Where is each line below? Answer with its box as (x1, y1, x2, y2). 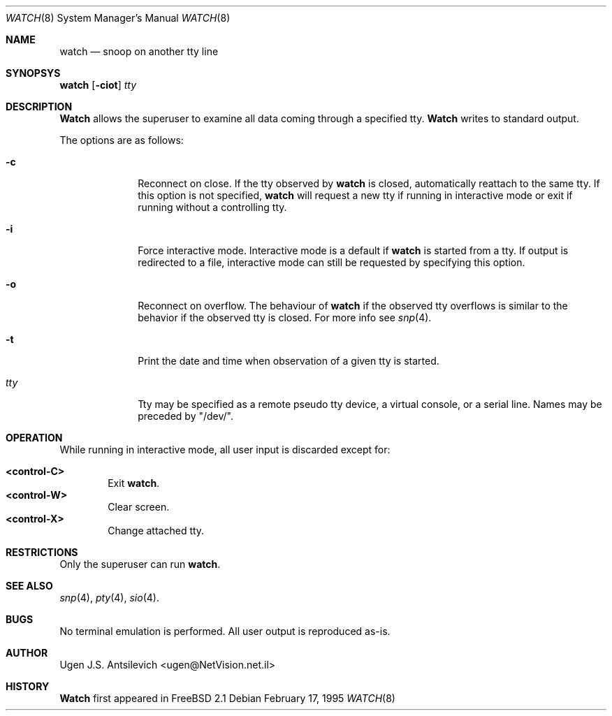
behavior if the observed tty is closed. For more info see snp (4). (138, 312, 432, 323)
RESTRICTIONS (6, 546, 78, 558)
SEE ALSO (6, 580, 53, 592)
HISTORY (6, 680, 50, 692)
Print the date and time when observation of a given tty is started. (138, 355, 439, 367)
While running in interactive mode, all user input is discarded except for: (59, 444, 391, 455)
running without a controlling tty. (138, 201, 287, 213)
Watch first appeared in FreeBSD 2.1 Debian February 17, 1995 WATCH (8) (59, 692, 395, 704)
